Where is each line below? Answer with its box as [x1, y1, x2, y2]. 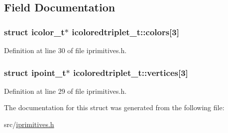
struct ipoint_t [4, 66, 66, 78]
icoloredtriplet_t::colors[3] [72, 25, 179, 38]
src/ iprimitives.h [4, 119, 54, 129]
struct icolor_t [4, 25, 65, 38]
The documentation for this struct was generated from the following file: [4, 102, 225, 113]
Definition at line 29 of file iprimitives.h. [4, 85, 127, 96]
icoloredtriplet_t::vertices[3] [73, 66, 188, 78]
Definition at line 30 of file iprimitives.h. [4, 45, 127, 55]
